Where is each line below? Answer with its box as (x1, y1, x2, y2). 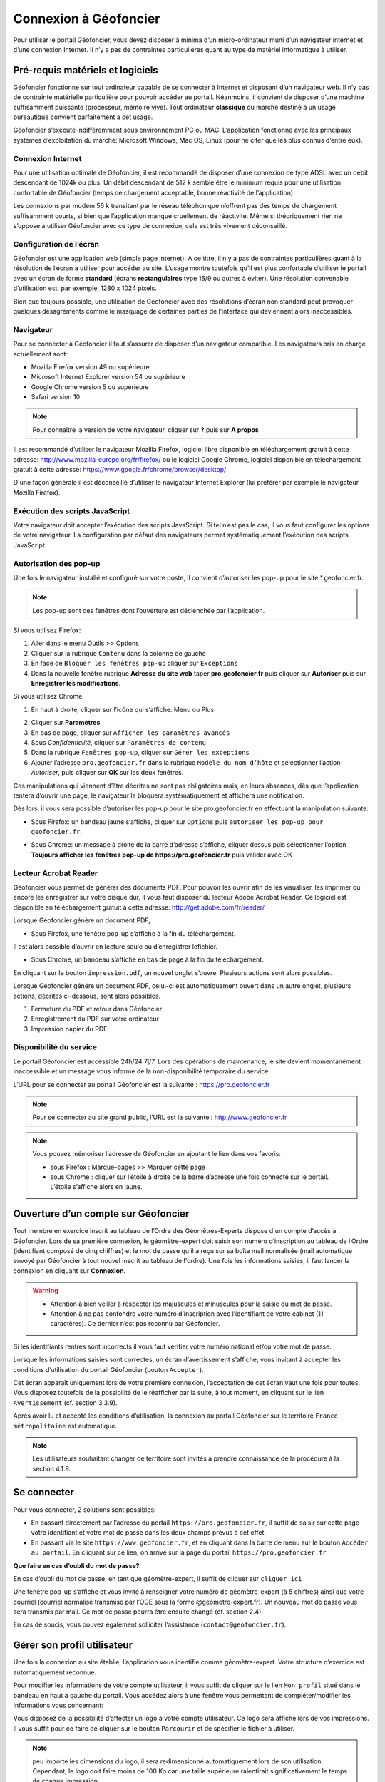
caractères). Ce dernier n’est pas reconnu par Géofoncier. (50, 1319, 220, 1328)
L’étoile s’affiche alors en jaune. (50, 1183, 143, 1191)
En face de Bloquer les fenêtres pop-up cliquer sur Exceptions (31, 659, 238, 668)
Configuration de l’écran (13, 239, 100, 249)
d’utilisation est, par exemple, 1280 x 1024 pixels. (13, 284, 157, 292)
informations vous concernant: (13, 1701, 103, 1709)
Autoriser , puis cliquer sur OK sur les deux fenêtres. (31, 768, 184, 777)
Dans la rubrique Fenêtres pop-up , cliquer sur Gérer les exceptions (31, 748, 250, 757)
